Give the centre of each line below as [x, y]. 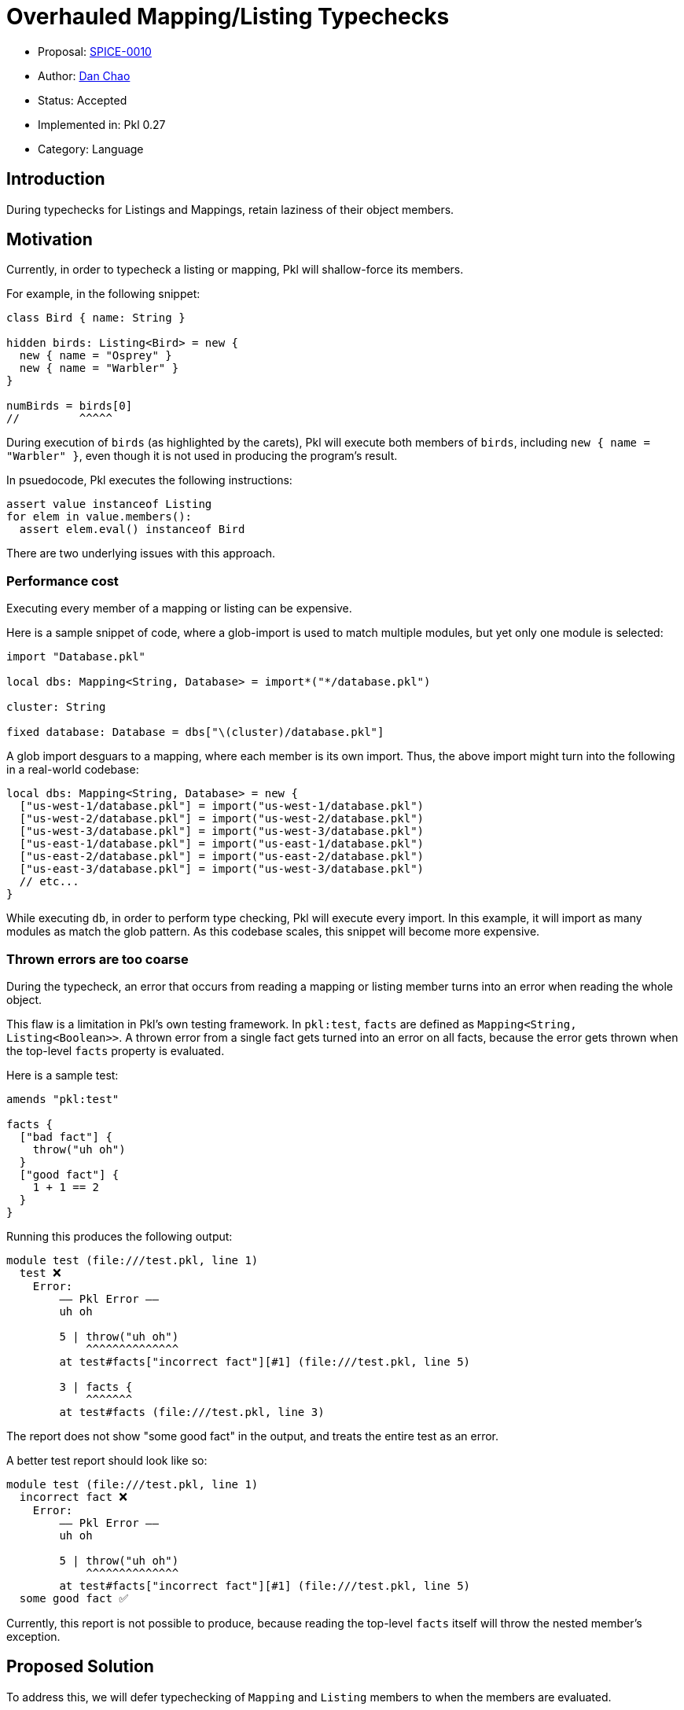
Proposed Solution [80, 1667]
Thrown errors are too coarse [97, 959]
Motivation [50, 240]
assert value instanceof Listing [109, 504]
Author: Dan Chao [84, 75]
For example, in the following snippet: [103, 294]
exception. [33, 1636]
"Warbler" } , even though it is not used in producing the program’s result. [202, 456]
